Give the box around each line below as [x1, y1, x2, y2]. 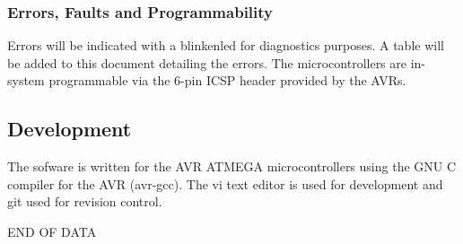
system [7, 71, 45, 90]
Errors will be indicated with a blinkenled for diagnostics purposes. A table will [7, 36, 444, 55]
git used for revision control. [7, 192, 162, 211]
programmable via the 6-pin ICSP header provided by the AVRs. [48, 71, 406, 90]
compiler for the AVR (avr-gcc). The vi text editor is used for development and [7, 174, 443, 193]
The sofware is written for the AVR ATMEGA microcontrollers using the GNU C [7, 157, 457, 176]
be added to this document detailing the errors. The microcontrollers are [7, 53, 407, 72]
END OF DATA [7, 222, 97, 240]
